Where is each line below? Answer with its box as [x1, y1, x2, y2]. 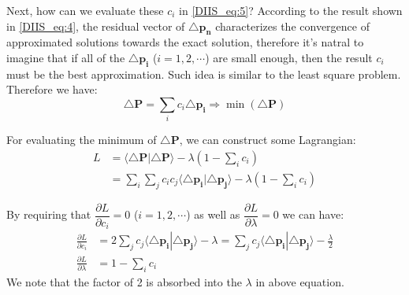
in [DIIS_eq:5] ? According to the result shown [179, 2, 403, 18]
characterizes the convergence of [215, 17, 370, 34]
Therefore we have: [6, 81, 98, 98]
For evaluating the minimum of [6, 131, 157, 148]
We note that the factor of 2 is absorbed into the [6, 273, 242, 289]
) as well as [186, 206, 240, 223]
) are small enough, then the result [205, 49, 373, 65]
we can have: [282, 206, 344, 223]
